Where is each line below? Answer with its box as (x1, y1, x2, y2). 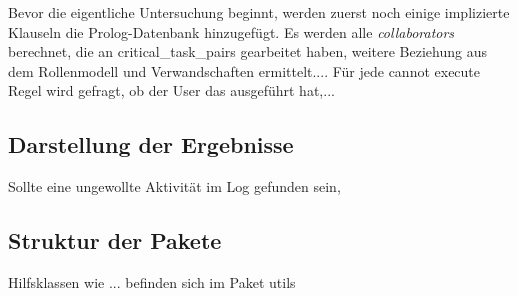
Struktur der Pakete (8, 225, 222, 256)
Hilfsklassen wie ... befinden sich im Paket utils (8, 271, 296, 292)
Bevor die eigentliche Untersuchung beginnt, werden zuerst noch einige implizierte (8, 2, 510, 22)
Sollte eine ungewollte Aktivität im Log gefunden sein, (8, 176, 341, 197)
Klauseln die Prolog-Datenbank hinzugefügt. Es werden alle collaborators (8, 21, 455, 42)
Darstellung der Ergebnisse (8, 129, 294, 160)
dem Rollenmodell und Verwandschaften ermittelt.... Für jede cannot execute (8, 60, 481, 81)
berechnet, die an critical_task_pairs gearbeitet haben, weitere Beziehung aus (8, 41, 487, 62)
